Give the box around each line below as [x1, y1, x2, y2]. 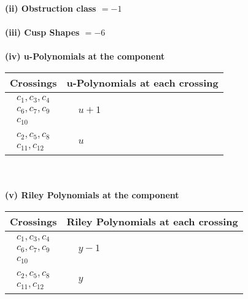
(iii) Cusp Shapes [5, 26, 80, 39]
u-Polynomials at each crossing [66, 75, 219, 90]
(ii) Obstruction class [5, 2, 96, 14]
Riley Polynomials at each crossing [66, 214, 238, 229]
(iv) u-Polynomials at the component [5, 50, 165, 63]
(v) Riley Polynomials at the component [5, 188, 179, 201]
